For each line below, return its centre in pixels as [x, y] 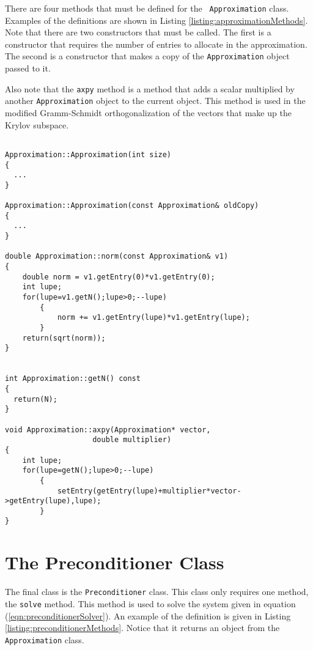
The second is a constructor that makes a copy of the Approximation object [147, 56]
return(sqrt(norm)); [64, 338]
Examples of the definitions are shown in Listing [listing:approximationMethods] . [156, 20]
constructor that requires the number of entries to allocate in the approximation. [156, 44]
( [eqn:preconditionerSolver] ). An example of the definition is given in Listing [148, 615]
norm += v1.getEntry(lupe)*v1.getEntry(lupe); [153, 318]
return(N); [35, 399]
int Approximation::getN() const [73, 379]
